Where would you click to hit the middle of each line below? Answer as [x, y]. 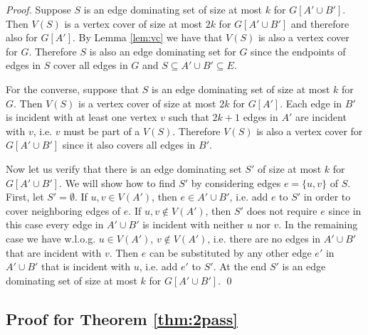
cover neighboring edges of [63, 210]
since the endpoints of [298, 51]
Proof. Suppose [38, 9]
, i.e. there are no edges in [264, 238]
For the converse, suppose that [73, 89]
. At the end [240, 266]
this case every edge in [55, 224]
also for [22, 37]
